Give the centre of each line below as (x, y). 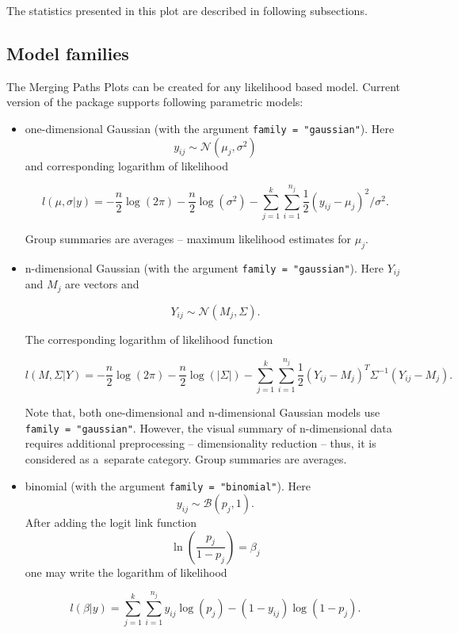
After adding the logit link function (111, 522)
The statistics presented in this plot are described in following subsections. (187, 10)
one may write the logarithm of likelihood (126, 572)
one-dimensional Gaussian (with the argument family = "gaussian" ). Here (210, 128)
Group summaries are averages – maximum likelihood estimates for (188, 238)
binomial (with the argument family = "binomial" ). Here (168, 485)
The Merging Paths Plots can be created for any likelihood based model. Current (204, 86)
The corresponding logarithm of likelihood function (149, 339)
